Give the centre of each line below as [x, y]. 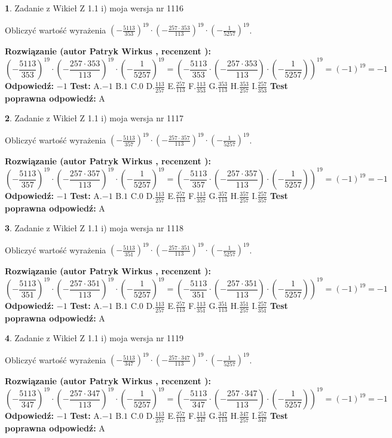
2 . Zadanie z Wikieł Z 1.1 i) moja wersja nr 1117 [94, 118]
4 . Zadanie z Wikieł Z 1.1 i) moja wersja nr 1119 [94, 338]
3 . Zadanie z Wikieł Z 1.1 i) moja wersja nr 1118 [94, 228]
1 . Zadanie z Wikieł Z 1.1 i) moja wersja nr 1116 [94, 8]
